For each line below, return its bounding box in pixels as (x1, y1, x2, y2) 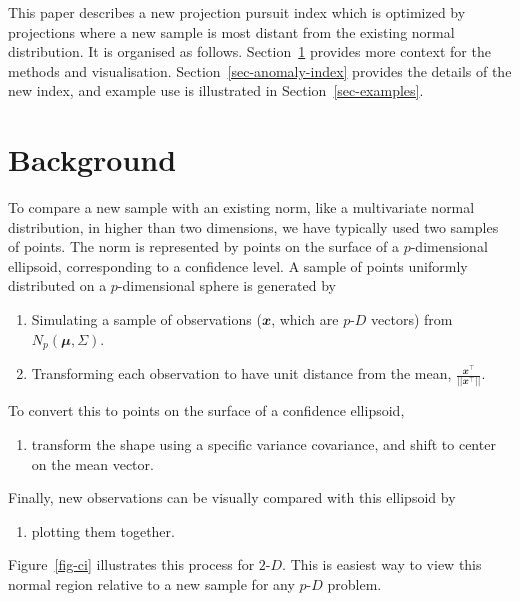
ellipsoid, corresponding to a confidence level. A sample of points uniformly (8, 255, 468, 276)
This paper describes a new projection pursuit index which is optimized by (8, 2, 466, 22)
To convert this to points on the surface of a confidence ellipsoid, (8, 400, 405, 421)
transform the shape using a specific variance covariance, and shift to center (31, 434, 496, 455)
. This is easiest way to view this (282, 554, 482, 575)
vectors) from (371, 309, 453, 330)
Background (8, 139, 177, 180)
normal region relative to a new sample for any (8, 573, 295, 594)
